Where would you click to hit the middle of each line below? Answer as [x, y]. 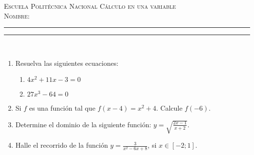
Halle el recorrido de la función [62, 145]
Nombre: [17, 15]
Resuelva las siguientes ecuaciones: [67, 63]
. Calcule [169, 108]
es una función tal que [62, 108]
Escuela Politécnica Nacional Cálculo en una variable [90, 6]
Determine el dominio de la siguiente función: [83, 124]
